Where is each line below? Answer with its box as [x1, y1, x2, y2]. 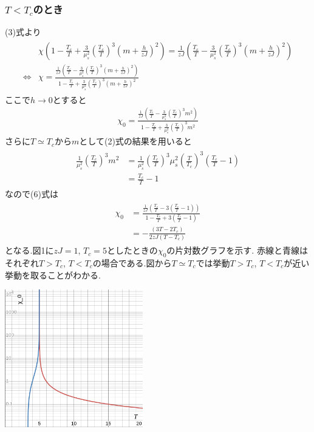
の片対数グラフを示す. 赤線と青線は [166, 244, 308, 257]
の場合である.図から [92, 256, 172, 269]
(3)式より [5, 25, 41, 38]
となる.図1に [5, 244, 54, 257]
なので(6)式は [5, 187, 58, 200]
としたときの [106, 244, 158, 257]
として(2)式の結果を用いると [79, 135, 192, 147]
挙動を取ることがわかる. [5, 268, 101, 281]
